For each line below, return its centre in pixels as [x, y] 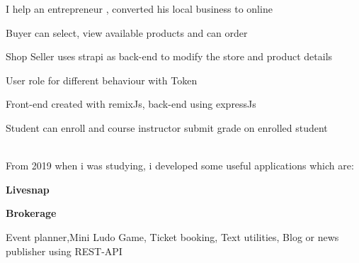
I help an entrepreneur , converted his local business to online [139, 9]
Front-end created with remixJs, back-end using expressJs [131, 104]
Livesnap [28, 189]
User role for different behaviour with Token [102, 80]
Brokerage [31, 213]
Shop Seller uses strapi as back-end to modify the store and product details [169, 56]
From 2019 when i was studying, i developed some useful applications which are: [180, 166]
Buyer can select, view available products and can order [127, 32]
